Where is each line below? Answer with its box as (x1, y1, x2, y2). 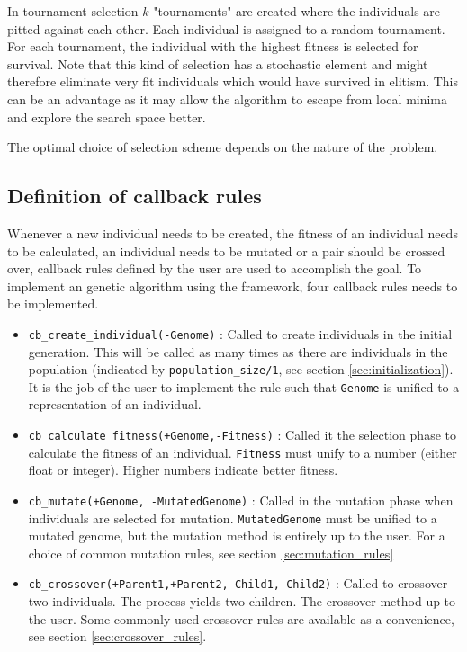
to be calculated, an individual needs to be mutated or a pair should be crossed (7, 241, 445, 260)
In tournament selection (7, 2, 139, 20)
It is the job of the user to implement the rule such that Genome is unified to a (28, 377, 460, 396)
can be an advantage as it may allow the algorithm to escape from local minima (7, 89, 448, 108)
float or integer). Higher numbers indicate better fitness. (28, 460, 338, 479)
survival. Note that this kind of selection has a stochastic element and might (7, 54, 428, 73)
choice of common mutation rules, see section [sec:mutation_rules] (28, 543, 394, 562)
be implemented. (7, 294, 99, 313)
